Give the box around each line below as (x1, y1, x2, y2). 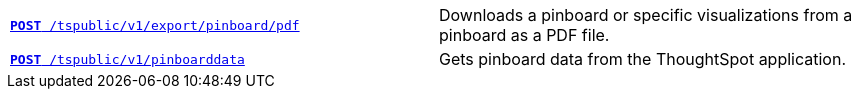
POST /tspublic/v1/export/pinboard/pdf (10, 17, 300, 33)
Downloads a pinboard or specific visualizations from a (439, 5, 853, 25)
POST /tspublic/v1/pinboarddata (10, 51, 245, 67)
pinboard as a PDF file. (439, 25, 610, 45)
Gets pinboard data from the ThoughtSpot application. (439, 49, 847, 69)
